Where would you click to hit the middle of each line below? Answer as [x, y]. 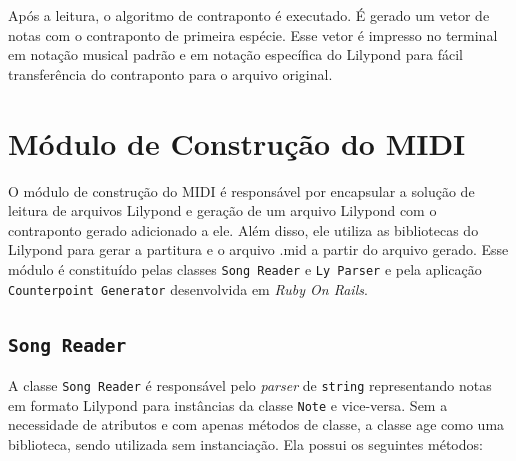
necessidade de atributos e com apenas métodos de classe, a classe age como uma [256, 424]
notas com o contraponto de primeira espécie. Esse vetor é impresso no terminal [253, 34]
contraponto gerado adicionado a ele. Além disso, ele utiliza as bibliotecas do [243, 229]
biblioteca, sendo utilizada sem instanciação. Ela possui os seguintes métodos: [245, 443]
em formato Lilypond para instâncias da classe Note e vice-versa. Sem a [228, 404]
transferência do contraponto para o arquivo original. [170, 73]
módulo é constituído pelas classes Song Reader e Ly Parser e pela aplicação [245, 268]
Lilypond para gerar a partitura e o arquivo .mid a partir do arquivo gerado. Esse [258, 249]
